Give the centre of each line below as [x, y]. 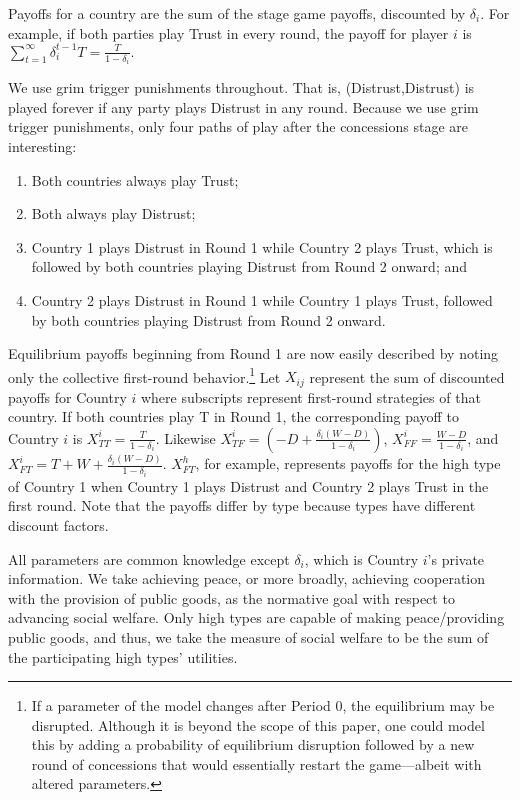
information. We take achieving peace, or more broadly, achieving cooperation [247, 578]
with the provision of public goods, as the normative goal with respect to [231, 597]
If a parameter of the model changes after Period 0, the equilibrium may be [263, 705]
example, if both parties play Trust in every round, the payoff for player [228, 32]
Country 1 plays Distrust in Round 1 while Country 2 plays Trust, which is [262, 246]
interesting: [42, 145]
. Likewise [185, 437]
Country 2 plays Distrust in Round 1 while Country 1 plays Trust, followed [262, 299]
